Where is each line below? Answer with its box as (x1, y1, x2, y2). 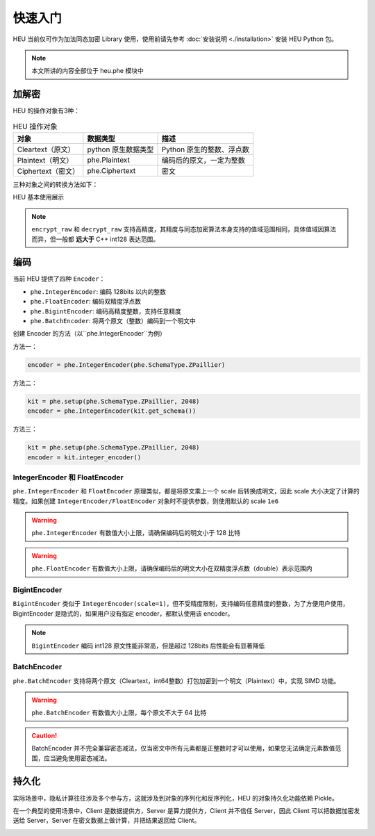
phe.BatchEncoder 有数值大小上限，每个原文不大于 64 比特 (31, 709, 207, 717)
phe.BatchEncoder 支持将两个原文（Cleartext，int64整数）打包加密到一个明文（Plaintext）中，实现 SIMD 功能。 (12, 676, 340, 685)
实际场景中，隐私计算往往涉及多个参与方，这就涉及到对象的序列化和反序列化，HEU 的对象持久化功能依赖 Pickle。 (12, 794, 338, 802)
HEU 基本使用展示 (12, 193, 65, 202)
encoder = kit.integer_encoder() (27, 453, 142, 461)
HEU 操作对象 (12, 122, 58, 131)
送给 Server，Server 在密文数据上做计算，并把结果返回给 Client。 (12, 817, 201, 825)
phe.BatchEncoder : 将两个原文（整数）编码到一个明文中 (30, 317, 196, 325)
